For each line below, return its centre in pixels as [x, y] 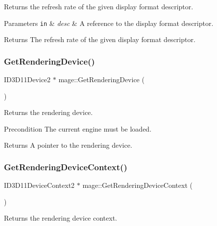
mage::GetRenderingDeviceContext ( [137, 185]
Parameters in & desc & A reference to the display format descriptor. [109, 23]
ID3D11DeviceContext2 [39, 185]
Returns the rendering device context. [60, 218]
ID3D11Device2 [27, 79]
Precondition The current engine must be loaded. [78, 128]
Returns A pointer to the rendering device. [68, 145]
